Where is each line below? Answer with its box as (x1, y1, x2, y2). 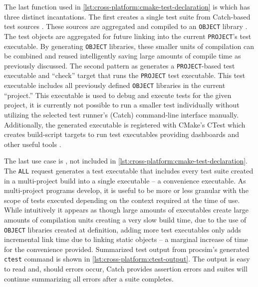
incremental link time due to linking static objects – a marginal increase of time (4, 234, 248, 244)
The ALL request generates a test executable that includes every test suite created (4, 165, 254, 175)
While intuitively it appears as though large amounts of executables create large (4, 204, 249, 215)
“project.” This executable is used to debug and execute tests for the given (4, 89, 232, 100)
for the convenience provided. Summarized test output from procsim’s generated (4, 243, 250, 254)
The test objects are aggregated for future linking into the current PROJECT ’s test (4, 30, 252, 41)
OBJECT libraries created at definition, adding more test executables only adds (4, 224, 242, 234)
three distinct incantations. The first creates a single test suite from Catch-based (4, 11, 251, 21)
